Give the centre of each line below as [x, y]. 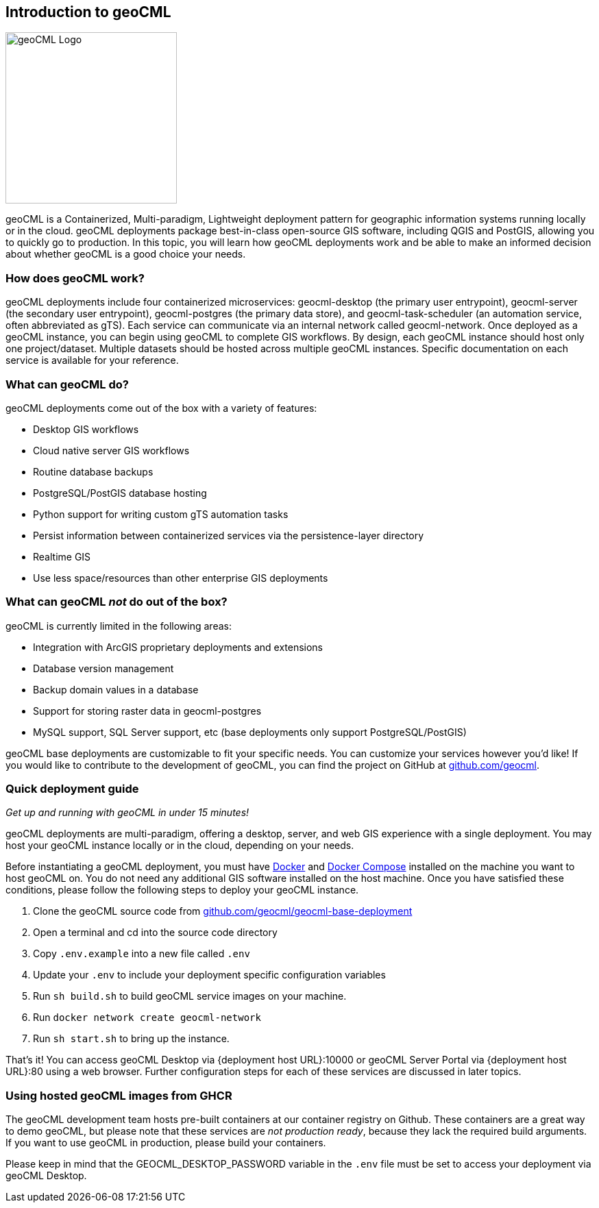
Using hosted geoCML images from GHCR [119, 1095]
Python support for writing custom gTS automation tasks [161, 514]
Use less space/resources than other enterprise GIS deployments [181, 578]
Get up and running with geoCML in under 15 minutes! [127, 813]
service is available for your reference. [92, 360]
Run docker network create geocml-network [147, 1018]
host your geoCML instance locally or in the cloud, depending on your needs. [180, 846]
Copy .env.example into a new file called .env [142, 954]
